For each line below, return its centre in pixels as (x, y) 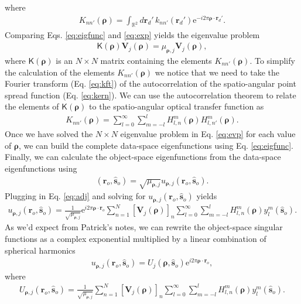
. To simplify (272, 60)
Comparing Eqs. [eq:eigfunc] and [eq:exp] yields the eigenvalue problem (132, 34)
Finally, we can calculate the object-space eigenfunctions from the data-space (143, 157)
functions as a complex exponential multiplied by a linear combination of (136, 238)
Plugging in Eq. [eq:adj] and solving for (75, 196)
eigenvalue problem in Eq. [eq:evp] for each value (208, 134)
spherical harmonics (40, 250)
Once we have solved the (49, 134)
